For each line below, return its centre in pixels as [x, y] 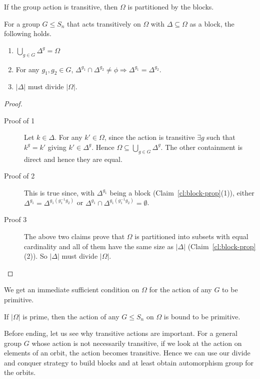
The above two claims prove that [74, 236]
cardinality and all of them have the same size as [99, 246]
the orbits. [20, 372]
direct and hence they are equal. [73, 159]
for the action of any [180, 290]
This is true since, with [59, 192]
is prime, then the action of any [71, 316]
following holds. [28, 33]
